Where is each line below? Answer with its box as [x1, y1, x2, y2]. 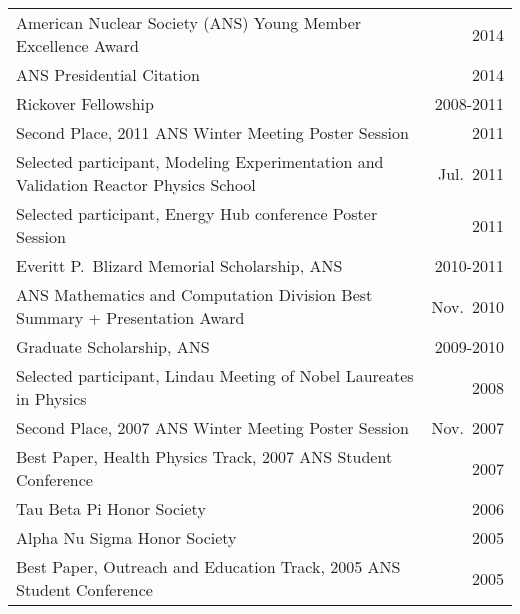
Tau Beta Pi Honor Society [16, 497, 206, 520]
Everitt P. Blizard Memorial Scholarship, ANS [16, 254, 343, 277]
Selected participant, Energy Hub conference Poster [16, 202, 378, 225]
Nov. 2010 [431, 294, 504, 318]
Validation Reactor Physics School [16, 173, 256, 196]
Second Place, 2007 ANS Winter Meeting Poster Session [16, 416, 409, 439]
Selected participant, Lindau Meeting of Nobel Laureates [16, 364, 414, 387]
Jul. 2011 [437, 161, 504, 185]
